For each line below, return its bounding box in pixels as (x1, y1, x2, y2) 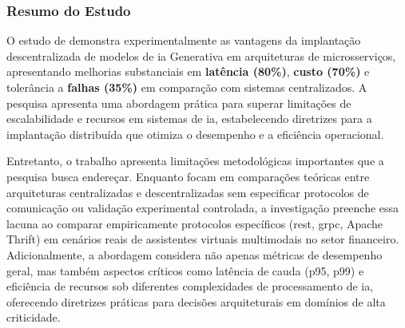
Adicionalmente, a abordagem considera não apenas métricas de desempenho (6, 246, 383, 263)
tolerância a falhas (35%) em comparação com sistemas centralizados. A (6, 79, 367, 95)
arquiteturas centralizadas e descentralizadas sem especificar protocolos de (6, 184, 369, 200)
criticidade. (6, 309, 61, 326)
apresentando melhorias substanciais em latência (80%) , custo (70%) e (6, 63, 370, 80)
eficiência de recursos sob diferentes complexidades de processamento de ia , (6, 278, 374, 294)
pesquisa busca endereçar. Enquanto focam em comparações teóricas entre (6, 168, 370, 184)
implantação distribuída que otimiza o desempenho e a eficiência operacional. (6, 125, 384, 142)
